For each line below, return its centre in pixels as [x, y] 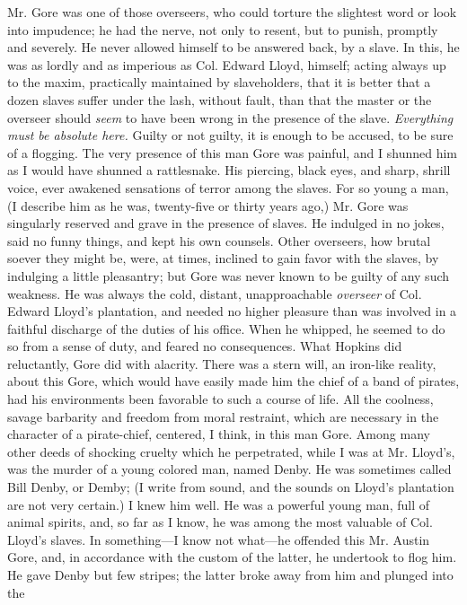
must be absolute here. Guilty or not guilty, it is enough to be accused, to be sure [230, 135]
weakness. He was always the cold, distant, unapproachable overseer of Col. [215, 293]
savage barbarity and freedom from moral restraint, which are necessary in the [223, 416]
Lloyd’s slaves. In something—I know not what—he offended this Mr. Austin [219, 539]
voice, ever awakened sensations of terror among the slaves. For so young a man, [228, 187]
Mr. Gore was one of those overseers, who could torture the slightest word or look [232, 12]
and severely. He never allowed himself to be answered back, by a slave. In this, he [233, 47]
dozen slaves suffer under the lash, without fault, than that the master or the [220, 99]
